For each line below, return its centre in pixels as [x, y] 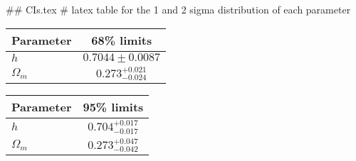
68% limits [122, 40]
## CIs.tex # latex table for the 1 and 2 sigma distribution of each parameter [178, 9]
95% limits [113, 107]
